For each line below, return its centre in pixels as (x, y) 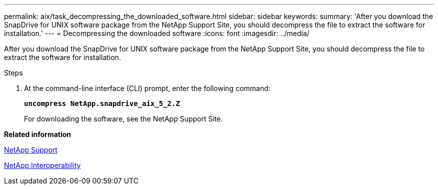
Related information (38, 134)
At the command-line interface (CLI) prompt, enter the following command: (147, 88)
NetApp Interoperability (42, 165)
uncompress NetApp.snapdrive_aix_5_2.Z (102, 103)
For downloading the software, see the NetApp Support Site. (123, 119)
